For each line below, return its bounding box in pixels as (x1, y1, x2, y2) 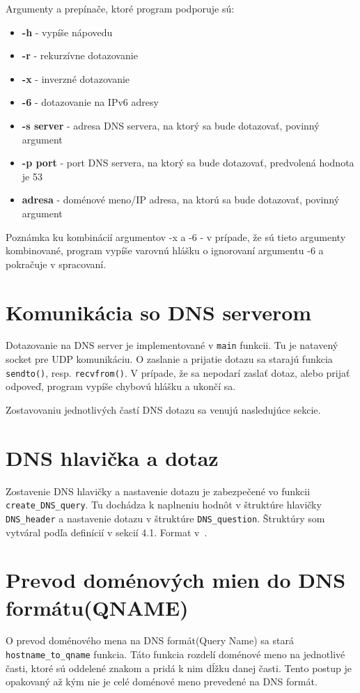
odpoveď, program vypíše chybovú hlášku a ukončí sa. (6, 379, 236, 394)
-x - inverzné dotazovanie (22, 71, 130, 86)
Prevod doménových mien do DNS (6, 566, 346, 594)
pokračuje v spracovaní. (6, 256, 107, 271)
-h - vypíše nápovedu (22, 24, 113, 39)
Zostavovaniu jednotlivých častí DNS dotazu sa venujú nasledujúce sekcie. (6, 402, 321, 416)
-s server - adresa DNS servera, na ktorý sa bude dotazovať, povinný (22, 118, 320, 132)
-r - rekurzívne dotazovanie (22, 48, 138, 63)
